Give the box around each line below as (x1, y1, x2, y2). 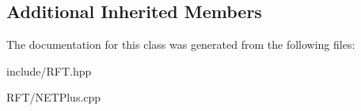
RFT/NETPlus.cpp (6, 89, 101, 105)
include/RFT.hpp (6, 62, 92, 79)
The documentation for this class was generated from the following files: (6, 36, 355, 53)
